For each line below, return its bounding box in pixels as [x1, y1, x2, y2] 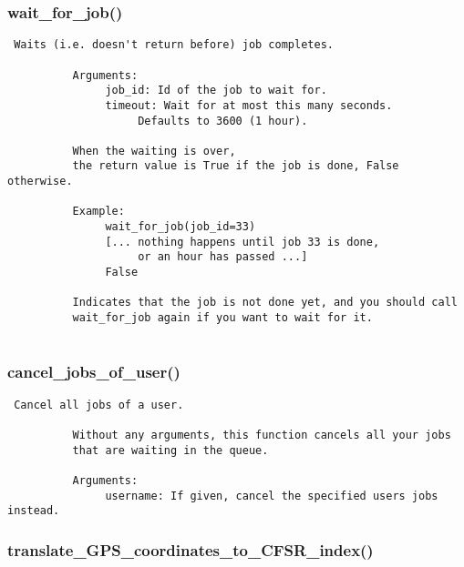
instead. [7, 504, 60, 518]
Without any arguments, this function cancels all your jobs [72, 428, 451, 441]
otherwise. [7, 175, 73, 188]
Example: [72, 205, 125, 218]
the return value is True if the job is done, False [72, 159, 399, 173]
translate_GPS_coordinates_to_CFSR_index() [7, 538, 374, 561]
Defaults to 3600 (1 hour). [138, 114, 308, 127]
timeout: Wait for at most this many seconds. [105, 98, 393, 112]
